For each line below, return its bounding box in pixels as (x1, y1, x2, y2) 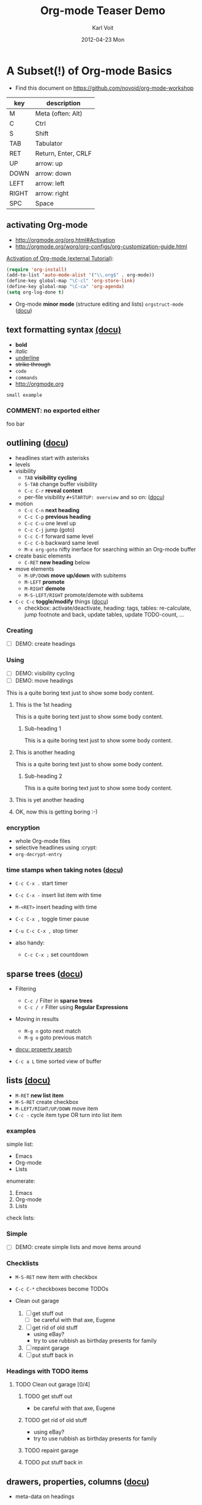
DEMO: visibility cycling (15, 670, 75, 677)
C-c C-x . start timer (15, 879, 68, 887)
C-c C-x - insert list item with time (15, 892, 102, 899)
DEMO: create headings (15, 640, 76, 648)
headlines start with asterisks (15, 454, 90, 461)
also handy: (15, 939, 45, 946)
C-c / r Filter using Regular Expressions (24, 1003, 129, 1011)
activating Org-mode (6, 220, 88, 230)
